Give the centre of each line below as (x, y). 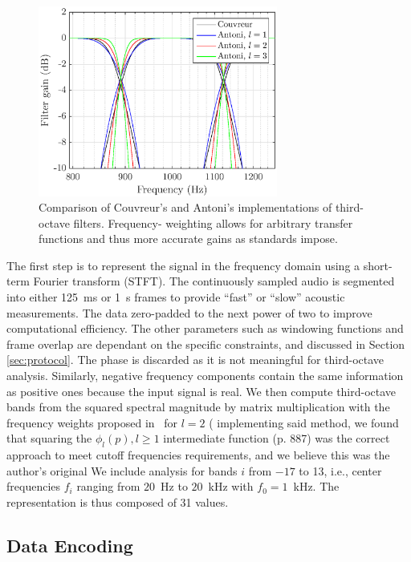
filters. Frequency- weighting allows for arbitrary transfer (213, 222)
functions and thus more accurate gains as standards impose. (188, 239)
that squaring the (49, 438)
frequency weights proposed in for (92, 422)
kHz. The (316, 486)
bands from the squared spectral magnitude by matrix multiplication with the (198, 407)
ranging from (108, 486)
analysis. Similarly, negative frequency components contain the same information (205, 376)
